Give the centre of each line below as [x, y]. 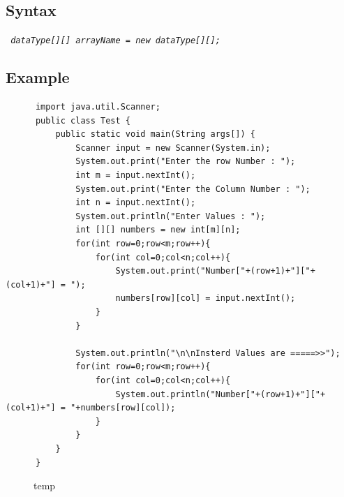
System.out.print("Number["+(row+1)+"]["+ [215, 271]
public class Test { [83, 120]
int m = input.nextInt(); [136, 176]
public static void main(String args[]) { [155, 134]
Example [38, 77]
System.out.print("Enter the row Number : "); [186, 162]
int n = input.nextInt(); [136, 203]
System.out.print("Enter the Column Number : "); [193, 189]
